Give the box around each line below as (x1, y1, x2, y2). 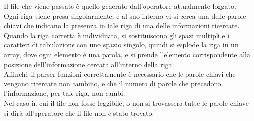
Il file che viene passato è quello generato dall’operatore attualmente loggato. (4, 1, 236, 11)
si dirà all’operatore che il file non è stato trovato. (4, 107, 154, 118)
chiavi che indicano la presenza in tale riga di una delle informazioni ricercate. (4, 20, 240, 31)
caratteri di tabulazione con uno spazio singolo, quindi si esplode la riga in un (4, 40, 239, 50)
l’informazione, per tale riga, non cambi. (4, 88, 125, 98)
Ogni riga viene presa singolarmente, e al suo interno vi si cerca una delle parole (4, 10, 246, 21)
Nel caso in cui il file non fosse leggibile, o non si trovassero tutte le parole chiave (4, 97, 249, 108)
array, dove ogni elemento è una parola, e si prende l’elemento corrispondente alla (4, 49, 250, 59)
